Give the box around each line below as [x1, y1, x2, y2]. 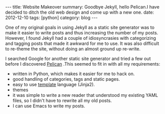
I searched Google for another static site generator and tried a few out [5, 55, 151, 62]
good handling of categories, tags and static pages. [12, 76, 120, 82]
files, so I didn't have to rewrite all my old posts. [12, 97, 112, 103]
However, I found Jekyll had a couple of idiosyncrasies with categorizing [5, 35, 156, 41]
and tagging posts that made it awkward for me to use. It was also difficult [5, 40, 159, 46]
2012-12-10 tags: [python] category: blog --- [5, 15, 98, 21]
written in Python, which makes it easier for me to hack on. [12, 71, 135, 77]
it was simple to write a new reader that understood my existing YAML [12, 92, 158, 98]
